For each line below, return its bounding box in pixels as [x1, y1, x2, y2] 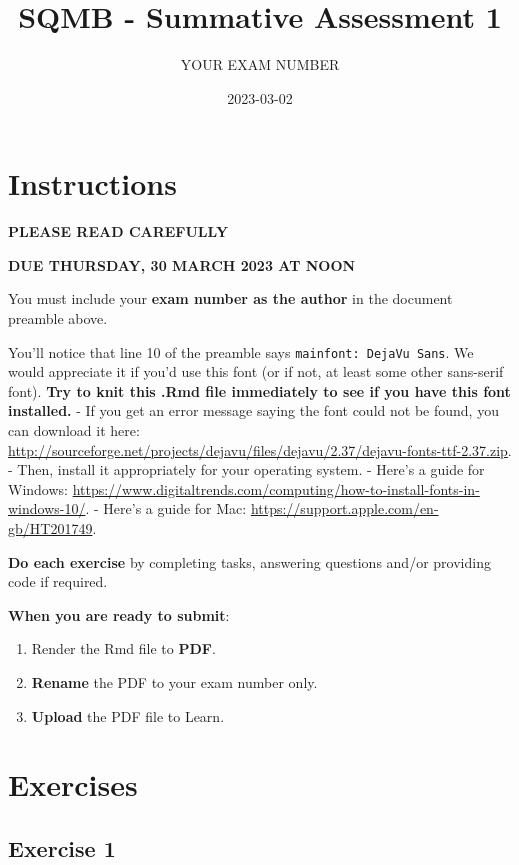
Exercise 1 [8, 832, 116, 863]
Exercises [8, 764, 138, 805]
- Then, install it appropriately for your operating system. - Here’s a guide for [8, 459, 485, 480]
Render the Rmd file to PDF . [31, 638, 216, 659]
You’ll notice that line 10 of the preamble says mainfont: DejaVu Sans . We [8, 341, 474, 362]
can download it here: [8, 420, 140, 441]
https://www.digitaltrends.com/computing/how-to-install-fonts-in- [72, 478, 480, 499]
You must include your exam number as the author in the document [8, 288, 453, 309]
